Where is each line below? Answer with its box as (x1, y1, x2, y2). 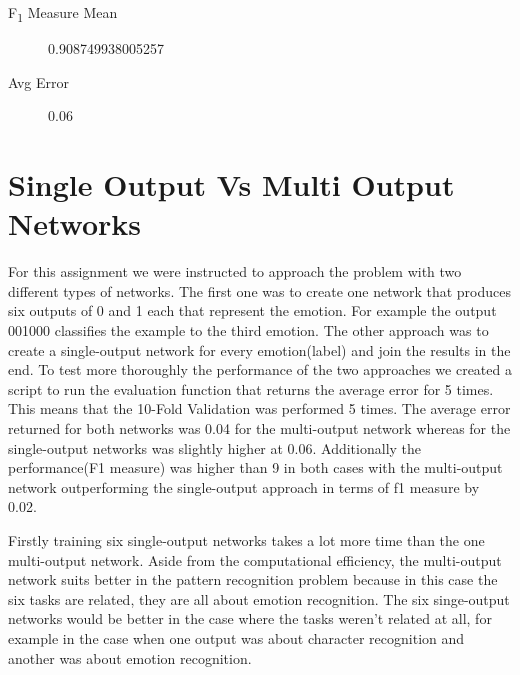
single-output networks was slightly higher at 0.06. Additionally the (8, 437, 422, 458)
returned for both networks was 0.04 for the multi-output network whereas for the (8, 417, 511, 438)
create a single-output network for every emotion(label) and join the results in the (8, 339, 511, 360)
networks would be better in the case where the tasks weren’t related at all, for (8, 608, 492, 629)
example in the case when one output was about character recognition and (8, 627, 465, 648)
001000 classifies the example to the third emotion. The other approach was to (8, 320, 489, 340)
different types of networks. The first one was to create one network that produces (8, 280, 512, 301)
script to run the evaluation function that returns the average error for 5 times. (8, 378, 494, 399)
